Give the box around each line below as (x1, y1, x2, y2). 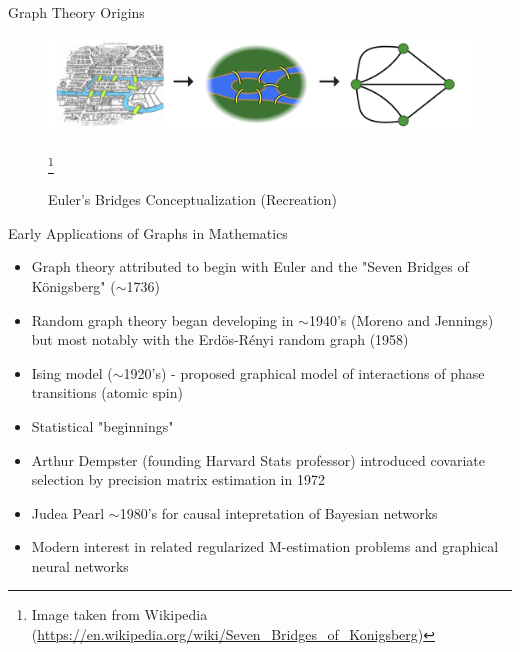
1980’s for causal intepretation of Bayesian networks (119, 502, 438, 523)
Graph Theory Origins (8, 2, 145, 22)
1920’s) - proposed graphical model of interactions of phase (123, 362, 485, 383)
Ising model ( (31, 362, 113, 383)
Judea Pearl (31, 502, 105, 523)
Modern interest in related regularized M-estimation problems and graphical (31, 536, 499, 557)
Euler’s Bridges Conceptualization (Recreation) (48, 189, 338, 210)
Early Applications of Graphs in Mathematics (8, 222, 288, 243)
